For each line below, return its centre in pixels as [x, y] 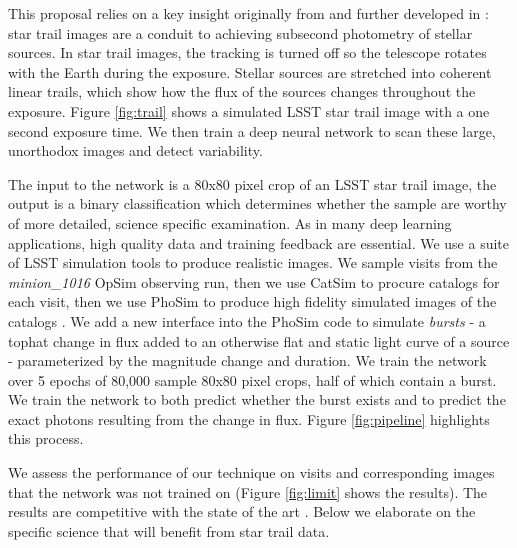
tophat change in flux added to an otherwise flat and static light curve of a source [259, 340]
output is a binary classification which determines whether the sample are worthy [257, 203]
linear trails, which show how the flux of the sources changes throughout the [242, 91]
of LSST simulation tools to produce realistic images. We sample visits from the [253, 262]
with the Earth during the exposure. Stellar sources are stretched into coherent [250, 71]
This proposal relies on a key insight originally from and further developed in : [248, 13]
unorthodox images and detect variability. [135, 150]
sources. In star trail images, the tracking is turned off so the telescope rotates [247, 52]
